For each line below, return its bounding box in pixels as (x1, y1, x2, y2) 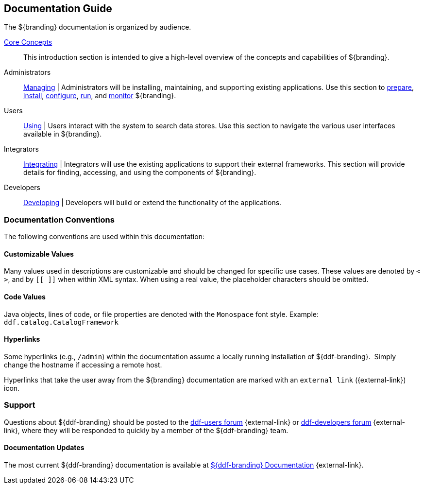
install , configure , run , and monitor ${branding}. (23, 91, 176, 100)
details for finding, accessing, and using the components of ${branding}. (23, 168, 256, 177)
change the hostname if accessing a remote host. (4, 360, 162, 369)
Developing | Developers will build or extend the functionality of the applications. (23, 198, 282, 207)
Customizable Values (4, 249, 74, 258)
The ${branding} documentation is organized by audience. (4, 23, 191, 32)
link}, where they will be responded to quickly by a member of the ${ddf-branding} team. (4, 426, 288, 435)
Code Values (4, 293, 46, 301)
